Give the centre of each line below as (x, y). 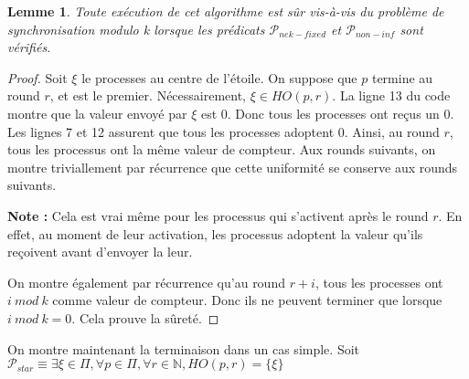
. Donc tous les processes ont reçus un (333, 113)
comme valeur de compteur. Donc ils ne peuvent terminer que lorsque (247, 300)
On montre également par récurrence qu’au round (146, 282)
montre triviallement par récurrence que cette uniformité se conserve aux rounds (233, 167)
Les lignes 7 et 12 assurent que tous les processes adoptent (171, 131)
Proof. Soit (37, 77)
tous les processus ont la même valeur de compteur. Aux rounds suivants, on (222, 149)
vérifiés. (29, 47)
